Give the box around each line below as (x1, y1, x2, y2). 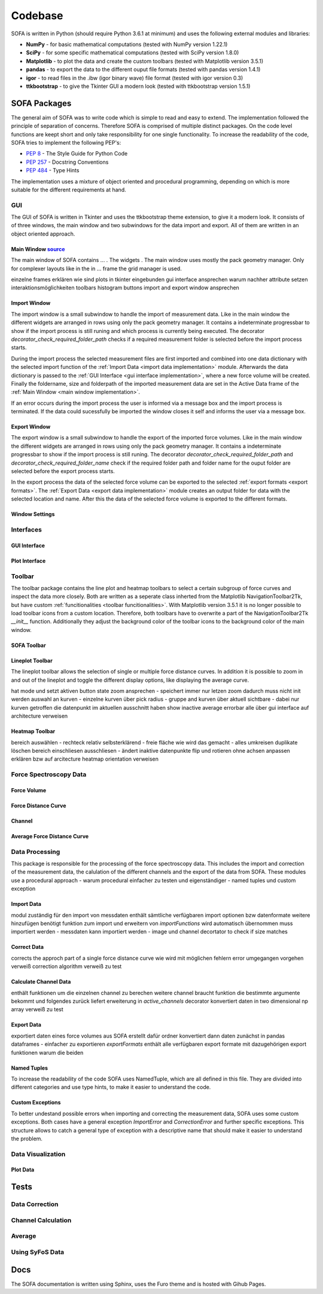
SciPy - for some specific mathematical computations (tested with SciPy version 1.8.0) (26, 49, 239, 56)
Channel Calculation (11, 1216, 72, 1224)
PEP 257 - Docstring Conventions (26, 158, 109, 166)
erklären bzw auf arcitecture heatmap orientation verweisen (11, 755, 159, 762)
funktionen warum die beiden (11, 1049, 84, 1056)
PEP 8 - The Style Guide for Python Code (26, 150, 128, 157)
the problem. (11, 1135, 43, 1142)
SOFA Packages (11, 98, 72, 108)
